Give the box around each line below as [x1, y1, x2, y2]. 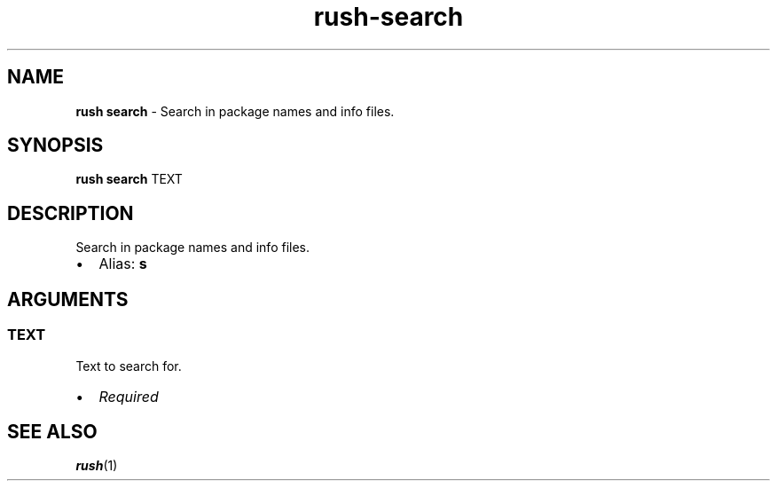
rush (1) [75, 458, 118, 474]
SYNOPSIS [7, 134, 104, 157]
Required [98, 387, 159, 405]
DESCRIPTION [7, 201, 134, 224]
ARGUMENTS [7, 287, 129, 311]
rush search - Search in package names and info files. [75, 103, 395, 119]
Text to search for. [75, 358, 182, 374]
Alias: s [98, 255, 147, 273]
